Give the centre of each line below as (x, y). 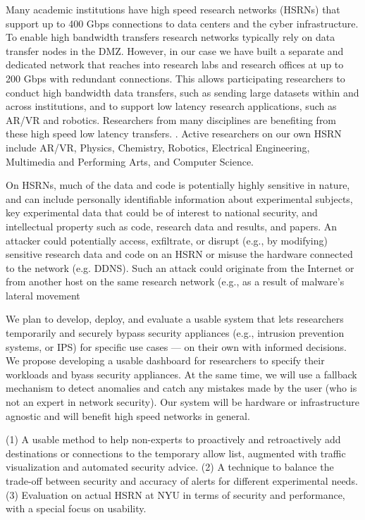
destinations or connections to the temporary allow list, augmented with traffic (176, 453)
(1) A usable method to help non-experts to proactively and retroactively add (173, 439)
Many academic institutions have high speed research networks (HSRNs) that (173, 9)
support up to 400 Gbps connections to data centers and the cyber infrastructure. (182, 23)
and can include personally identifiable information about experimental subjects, (179, 198)
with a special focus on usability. (76, 508)
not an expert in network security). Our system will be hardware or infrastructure (182, 402)
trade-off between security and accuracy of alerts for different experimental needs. (182, 481)
